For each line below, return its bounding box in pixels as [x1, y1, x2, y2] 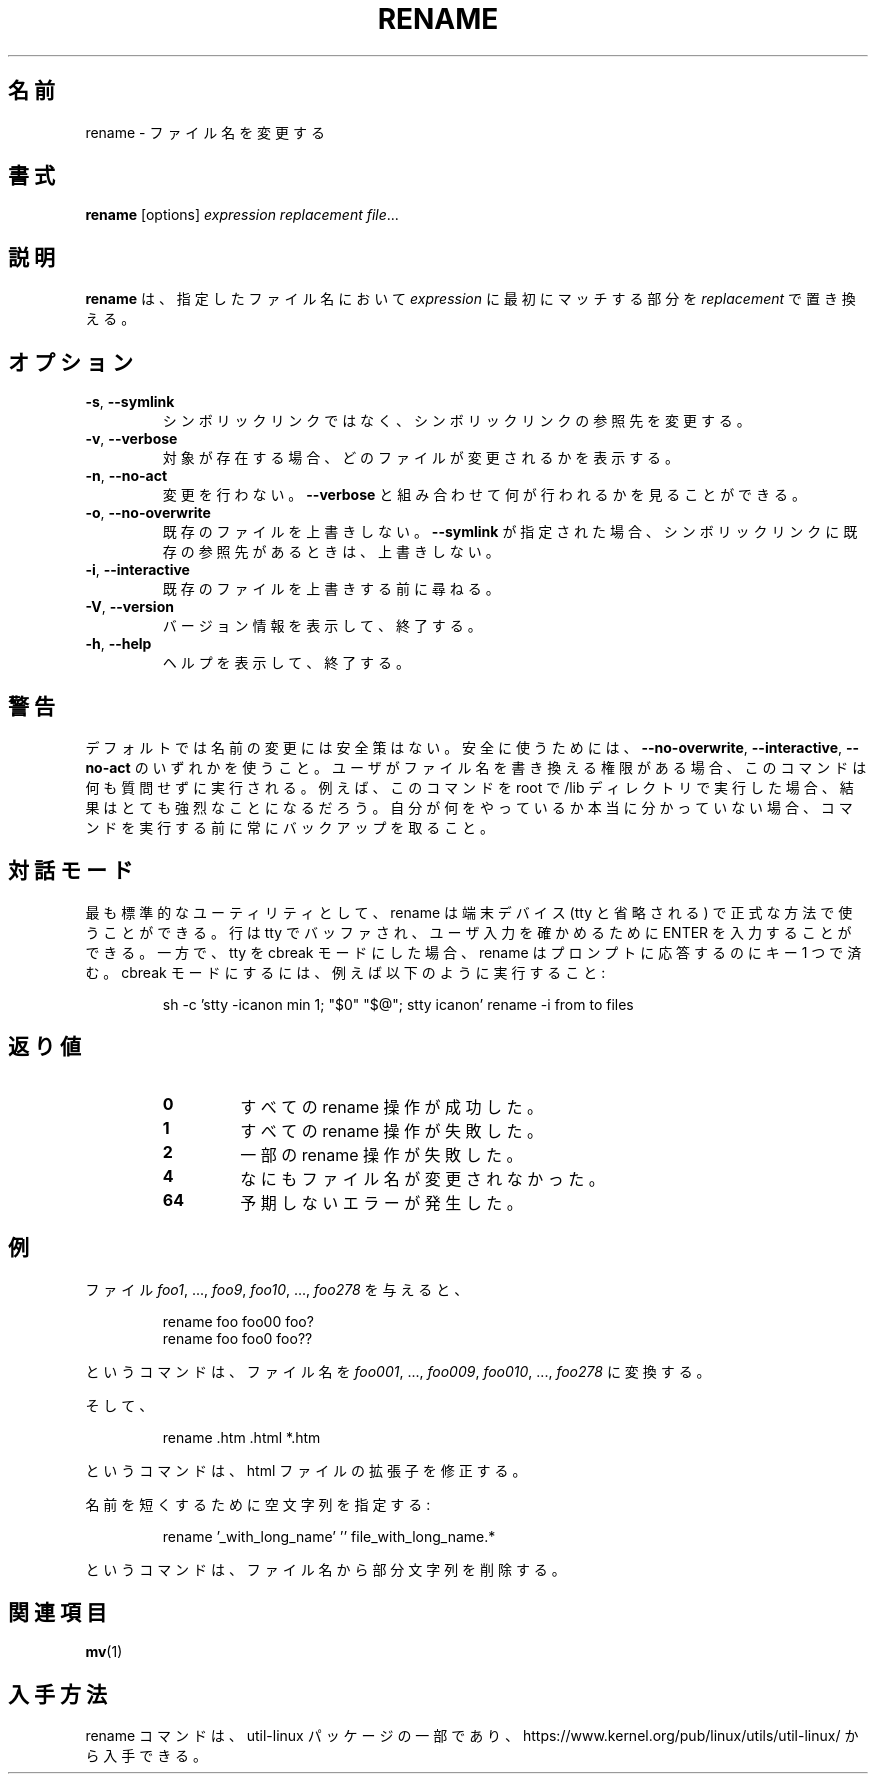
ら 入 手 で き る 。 [85, 1747, 208, 1765]
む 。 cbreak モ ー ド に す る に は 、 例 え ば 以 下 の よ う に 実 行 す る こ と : [85, 963, 606, 981]
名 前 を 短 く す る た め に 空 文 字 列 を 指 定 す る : [85, 1495, 431, 1513]
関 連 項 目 [8, 1599, 107, 1625]
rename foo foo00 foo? [162, 1312, 314, 1330]
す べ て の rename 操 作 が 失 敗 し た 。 [240, 1120, 544, 1141]
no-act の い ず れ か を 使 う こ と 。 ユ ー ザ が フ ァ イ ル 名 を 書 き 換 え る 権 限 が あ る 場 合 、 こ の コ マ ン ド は [85, 758, 867, 776]
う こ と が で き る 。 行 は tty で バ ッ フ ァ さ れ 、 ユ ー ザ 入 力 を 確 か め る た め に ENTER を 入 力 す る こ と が [85, 923, 852, 941]
